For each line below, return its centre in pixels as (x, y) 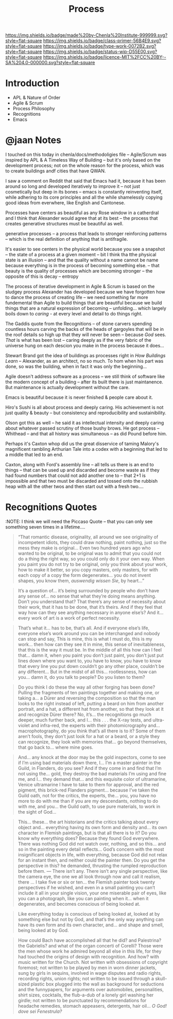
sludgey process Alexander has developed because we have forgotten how (85, 292)
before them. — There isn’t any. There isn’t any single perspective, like (93, 871)
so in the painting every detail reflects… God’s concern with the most (91, 849)
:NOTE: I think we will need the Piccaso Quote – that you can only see (79, 521)
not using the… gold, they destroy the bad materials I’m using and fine (92, 774)
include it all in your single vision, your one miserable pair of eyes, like (92, 893)
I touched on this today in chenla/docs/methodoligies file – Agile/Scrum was (86, 154)
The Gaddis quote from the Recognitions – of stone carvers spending (79, 324)
